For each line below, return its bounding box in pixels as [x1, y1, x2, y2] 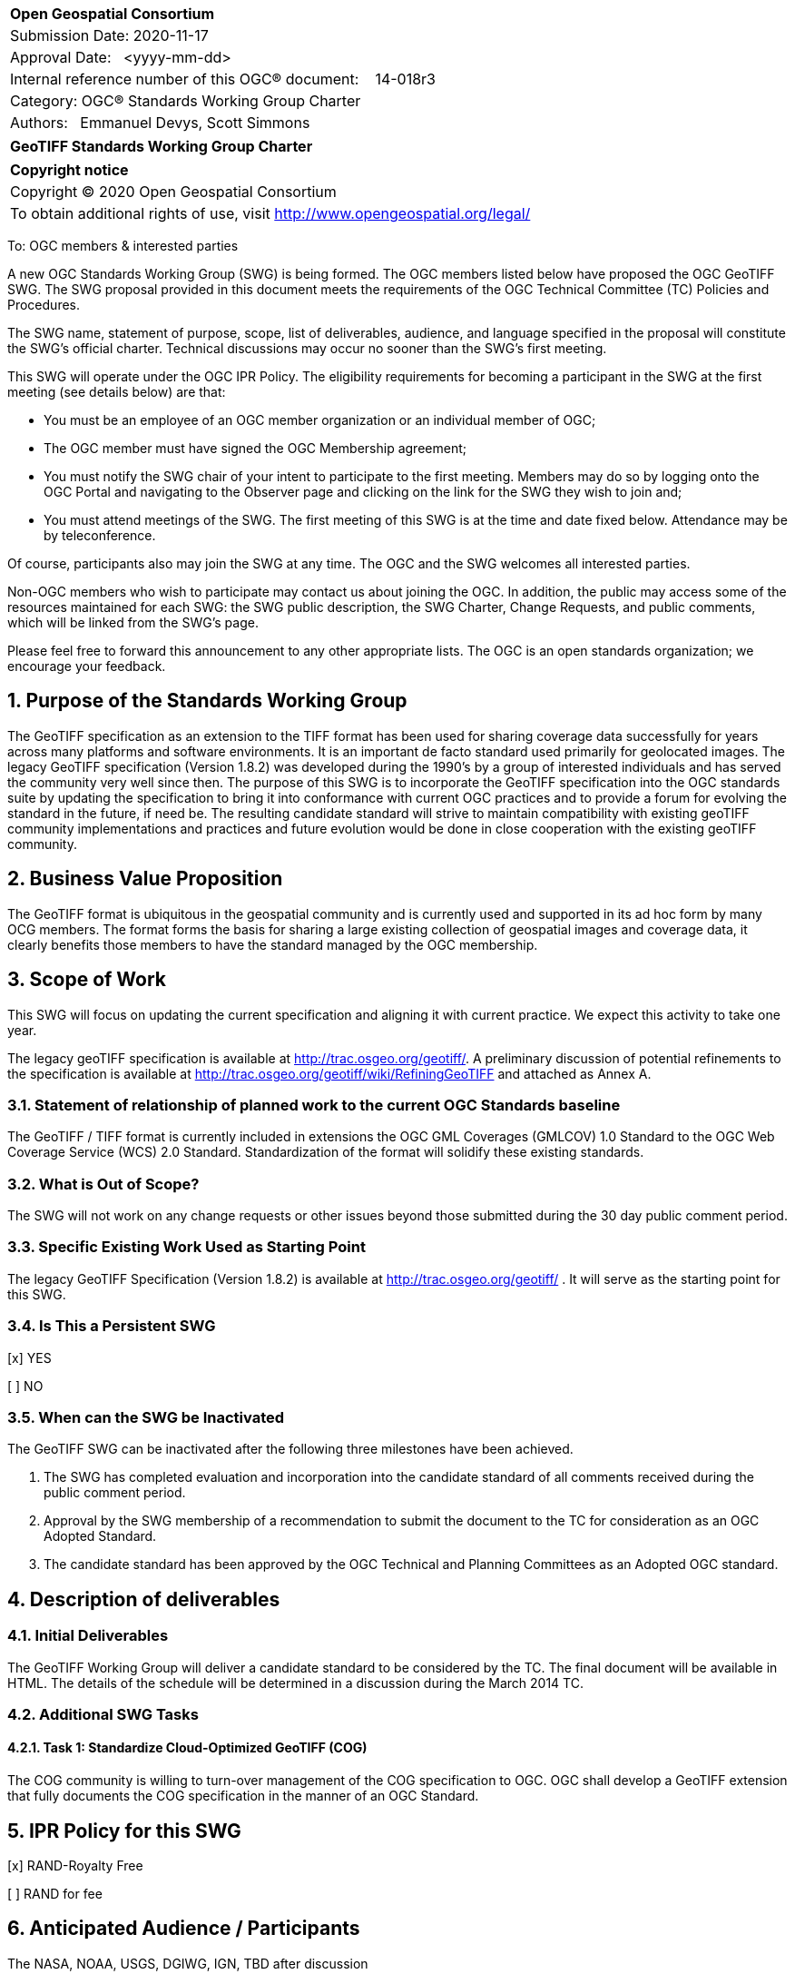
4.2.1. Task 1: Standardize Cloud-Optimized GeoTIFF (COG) [7, 1740, 368, 1756]
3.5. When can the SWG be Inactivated [7, 1407, 285, 1426]
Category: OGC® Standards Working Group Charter [10, 92, 361, 110]
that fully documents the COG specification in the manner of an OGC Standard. [7, 1788, 479, 1804]
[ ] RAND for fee [7, 1885, 103, 1901]
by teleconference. [44, 528, 156, 543]
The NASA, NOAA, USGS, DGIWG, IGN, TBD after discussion [7, 1955, 368, 1971]
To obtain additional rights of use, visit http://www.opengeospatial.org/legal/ [10, 204, 531, 222]
